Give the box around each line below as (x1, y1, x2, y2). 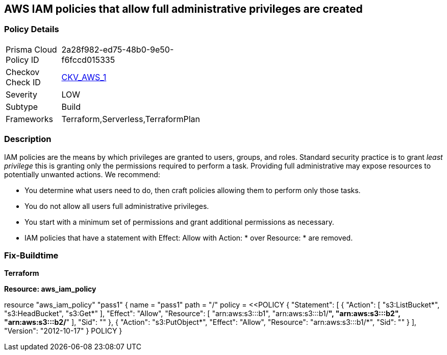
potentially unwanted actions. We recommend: (4, 170, 160, 179)
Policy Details (4, 24, 59, 35)
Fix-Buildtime (4, 250, 59, 261)
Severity (6, 89, 37, 100)
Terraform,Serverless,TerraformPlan (61, 113, 200, 124)
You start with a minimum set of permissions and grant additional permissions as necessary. (24, 217, 334, 226)
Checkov (6, 66, 40, 77)
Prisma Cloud (6, 44, 57, 55)
